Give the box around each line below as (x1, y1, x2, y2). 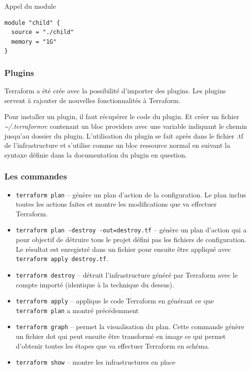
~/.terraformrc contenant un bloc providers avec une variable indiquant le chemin (4, 121, 247, 131)
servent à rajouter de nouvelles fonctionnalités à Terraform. (4, 95, 181, 105)
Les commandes (4, 170, 67, 182)
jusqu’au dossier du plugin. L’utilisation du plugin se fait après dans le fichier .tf (4, 130, 244, 141)
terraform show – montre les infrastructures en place (16, 357, 176, 367)
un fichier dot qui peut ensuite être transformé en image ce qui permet (16, 331, 226, 341)
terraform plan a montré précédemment (16, 305, 139, 315)
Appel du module (4, 1, 56, 11)
